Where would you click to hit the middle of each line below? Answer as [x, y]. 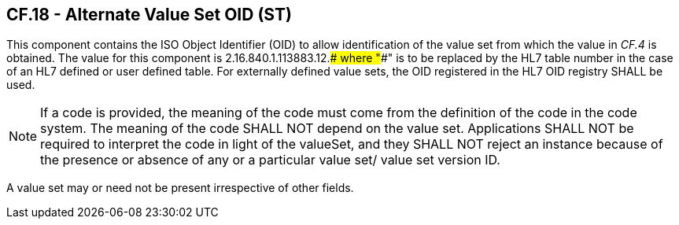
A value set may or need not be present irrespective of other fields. [180, 188]
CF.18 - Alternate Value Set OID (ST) [149, 15]
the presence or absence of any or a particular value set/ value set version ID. [270, 160]
